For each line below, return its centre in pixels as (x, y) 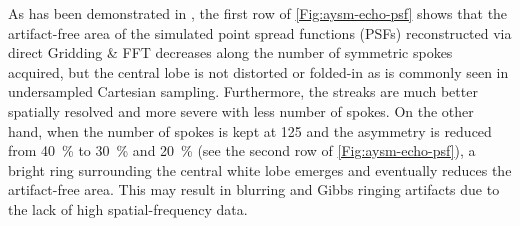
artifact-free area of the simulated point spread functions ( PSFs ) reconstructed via (260, 32)
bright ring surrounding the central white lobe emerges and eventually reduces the (260, 169)
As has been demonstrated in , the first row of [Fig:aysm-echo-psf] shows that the (258, 13)
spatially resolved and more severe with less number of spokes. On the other (241, 110)
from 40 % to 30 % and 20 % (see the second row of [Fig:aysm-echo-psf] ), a (242, 150)
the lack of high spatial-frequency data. (128, 208)
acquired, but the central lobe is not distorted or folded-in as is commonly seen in (258, 71)
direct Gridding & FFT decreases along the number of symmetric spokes (230, 52)
